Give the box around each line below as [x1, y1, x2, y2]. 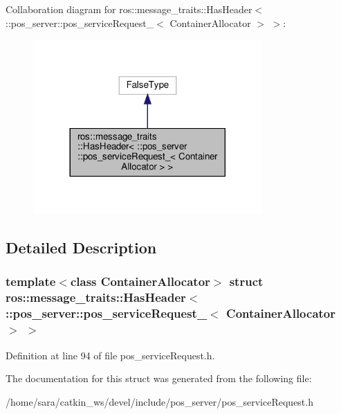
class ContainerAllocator [70, 273, 210, 290]
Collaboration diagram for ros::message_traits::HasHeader [6, 2, 252, 16]
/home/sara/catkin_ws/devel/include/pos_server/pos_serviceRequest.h [6, 394, 313, 408]
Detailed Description [6, 237, 157, 258]
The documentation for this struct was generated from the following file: [6, 371, 312, 386]
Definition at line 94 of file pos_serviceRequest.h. [6, 348, 215, 362]
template [6, 273, 56, 290]
